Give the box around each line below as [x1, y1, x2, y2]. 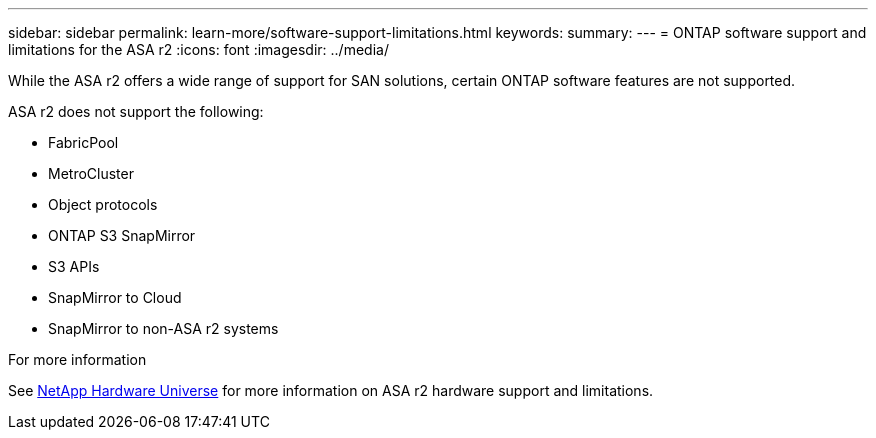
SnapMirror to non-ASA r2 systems [48, 320, 279, 337]
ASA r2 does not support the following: [8, 103, 264, 120]
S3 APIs [48, 258, 100, 275]
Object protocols [48, 196, 158, 213]
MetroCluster [48, 165, 134, 182]
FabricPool [48, 134, 119, 151]
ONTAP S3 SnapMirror [48, 227, 196, 244]
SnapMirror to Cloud [48, 289, 182, 306]
